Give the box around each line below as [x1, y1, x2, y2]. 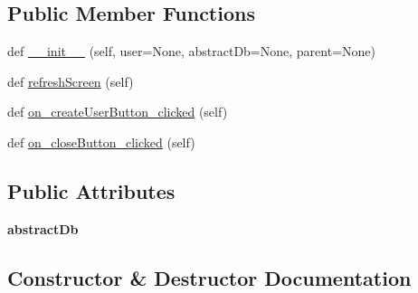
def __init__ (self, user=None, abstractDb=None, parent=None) [7, 42, 375, 61]
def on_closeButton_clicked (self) [7, 132, 195, 151]
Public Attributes [7, 176, 176, 204]
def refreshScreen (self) [7, 71, 134, 90]
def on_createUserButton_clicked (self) [7, 102, 228, 121]
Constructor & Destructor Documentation [7, 263, 412, 291]
